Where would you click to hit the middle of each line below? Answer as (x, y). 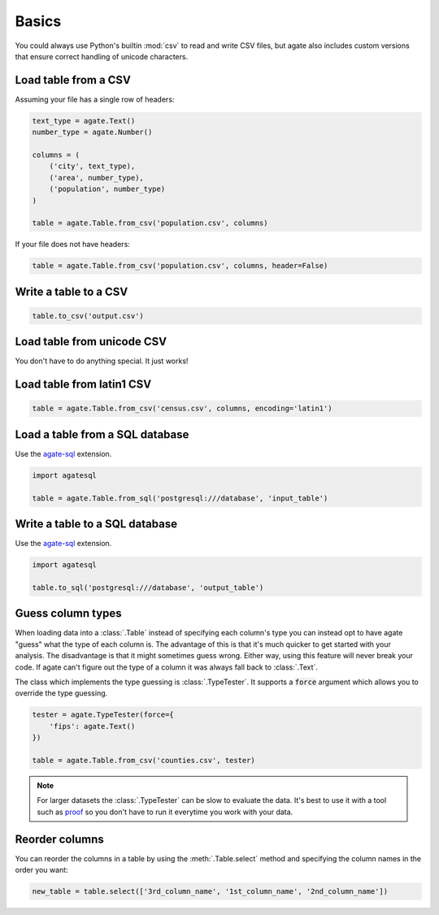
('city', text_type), (92, 166)
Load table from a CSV (73, 80)
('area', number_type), (96, 178)
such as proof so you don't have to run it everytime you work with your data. (165, 812)
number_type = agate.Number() (92, 132)
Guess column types (68, 614)
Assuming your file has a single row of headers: (95, 99)
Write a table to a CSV (72, 291)
